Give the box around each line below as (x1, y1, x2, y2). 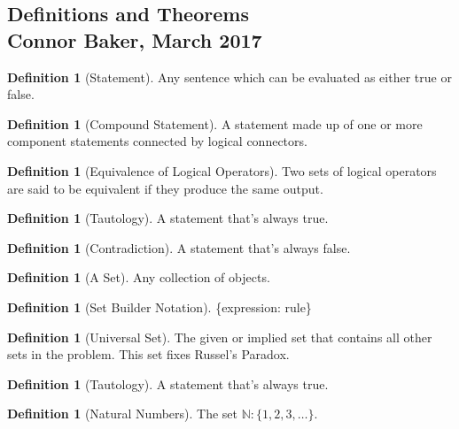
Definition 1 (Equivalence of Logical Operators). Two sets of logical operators (7, 161, 437, 180)
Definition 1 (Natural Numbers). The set (7, 404, 237, 423)
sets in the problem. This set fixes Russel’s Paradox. (7, 345, 290, 364)
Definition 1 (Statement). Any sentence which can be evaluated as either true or (7, 67, 452, 86)
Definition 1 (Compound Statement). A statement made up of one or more (7, 114, 423, 133)
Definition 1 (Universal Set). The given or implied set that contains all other (7, 327, 432, 346)
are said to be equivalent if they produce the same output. (7, 179, 323, 197)
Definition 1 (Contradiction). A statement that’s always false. (7, 238, 351, 257)
